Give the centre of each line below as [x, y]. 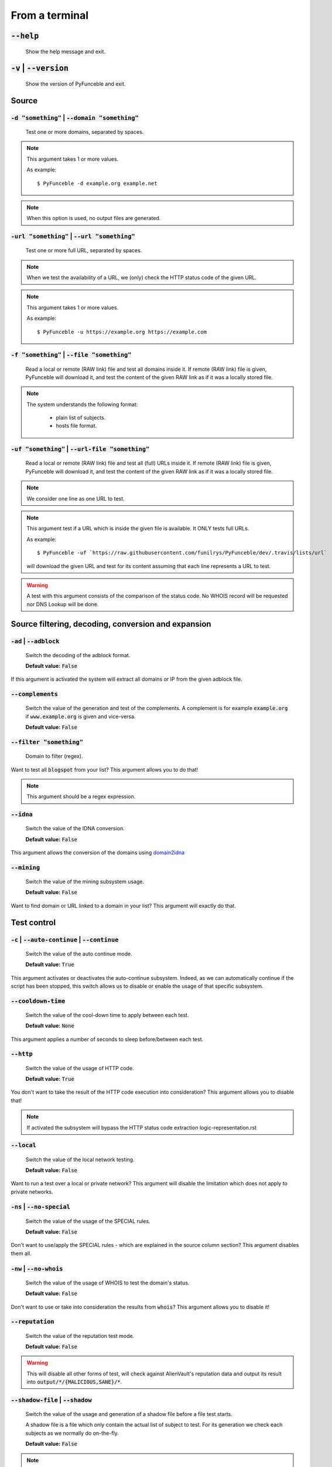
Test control [33, 922]
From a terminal [50, 15]
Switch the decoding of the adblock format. [78, 655]
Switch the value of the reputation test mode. [80, 1336]
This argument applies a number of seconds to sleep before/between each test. [107, 1039]
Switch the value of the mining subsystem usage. [85, 882]
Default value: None [50, 1026]
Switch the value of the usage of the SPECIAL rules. [88, 1221]
